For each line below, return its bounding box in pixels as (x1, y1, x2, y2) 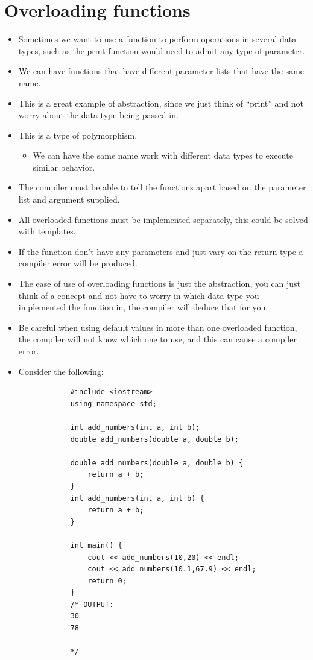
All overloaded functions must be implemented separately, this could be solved (18, 213, 308, 225)
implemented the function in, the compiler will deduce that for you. (18, 301, 268, 313)
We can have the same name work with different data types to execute (33, 149, 294, 162)
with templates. (18, 225, 76, 237)
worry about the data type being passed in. (18, 108, 179, 121)
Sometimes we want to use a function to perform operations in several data (18, 33, 297, 45)
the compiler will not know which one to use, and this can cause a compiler (18, 333, 297, 345)
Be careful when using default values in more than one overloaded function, (18, 321, 297, 333)
